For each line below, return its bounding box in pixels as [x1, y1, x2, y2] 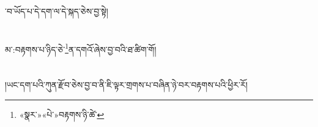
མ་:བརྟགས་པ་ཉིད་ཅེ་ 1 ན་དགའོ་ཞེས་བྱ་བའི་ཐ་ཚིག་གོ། [5, 41, 157, 55]
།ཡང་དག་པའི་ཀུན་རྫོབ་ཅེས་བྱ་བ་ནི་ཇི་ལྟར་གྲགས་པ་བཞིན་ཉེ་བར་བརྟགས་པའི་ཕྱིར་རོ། [5, 78, 248, 91]
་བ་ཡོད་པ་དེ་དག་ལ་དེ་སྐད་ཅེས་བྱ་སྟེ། [5, 5, 108, 17]
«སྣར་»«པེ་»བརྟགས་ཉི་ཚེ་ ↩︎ [19, 108, 105, 120]
